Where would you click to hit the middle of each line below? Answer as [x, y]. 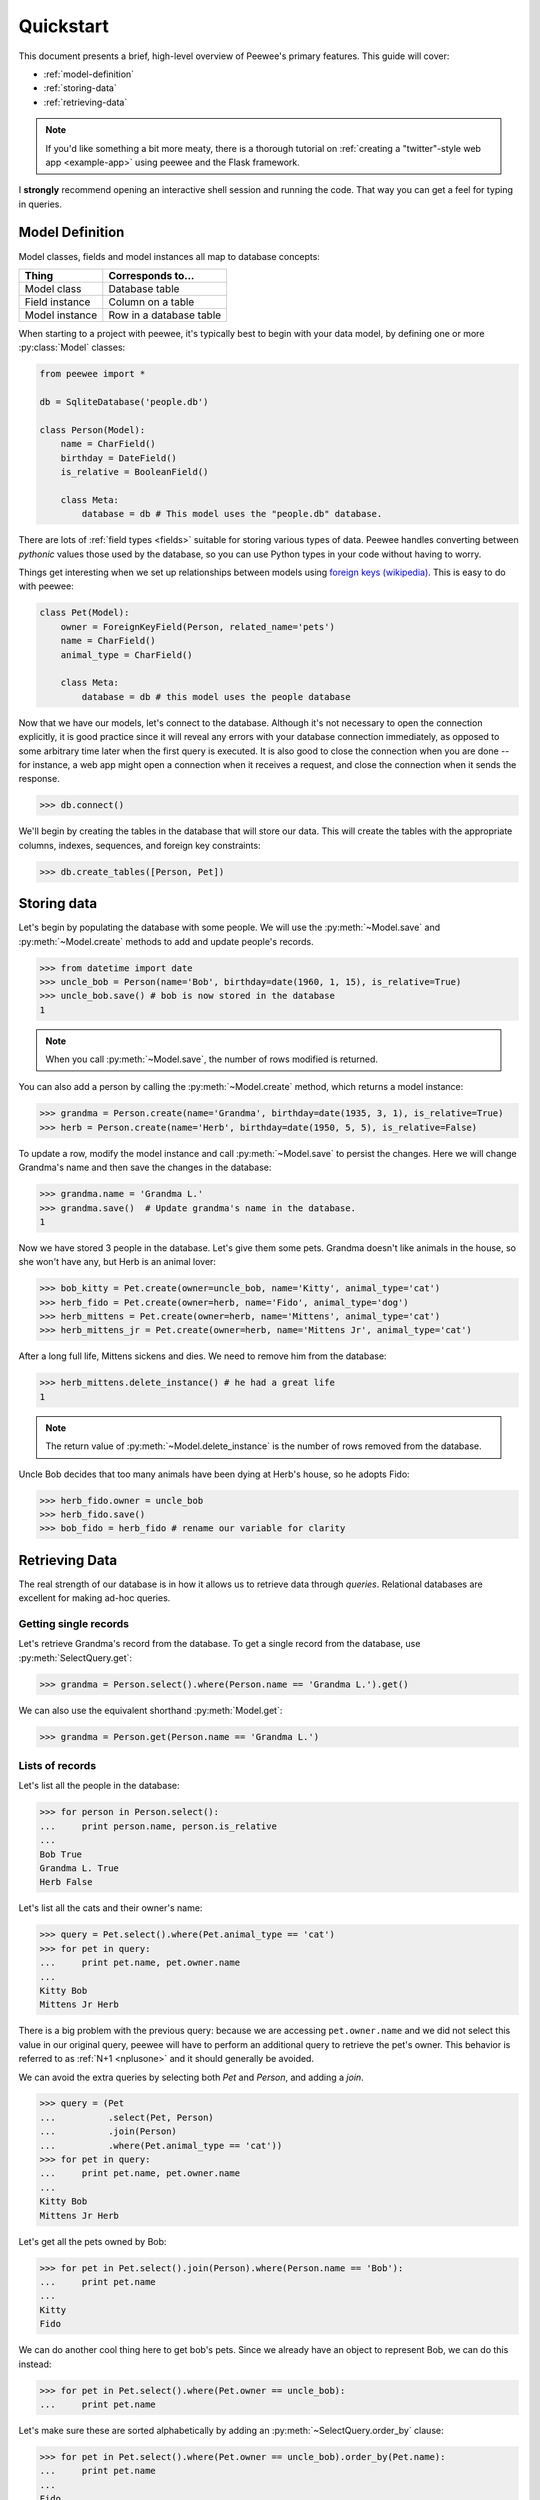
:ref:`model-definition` [89, 74]
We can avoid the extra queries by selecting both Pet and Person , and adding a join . [191, 2077]
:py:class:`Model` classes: [72, 347]
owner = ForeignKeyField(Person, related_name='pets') [197, 626]
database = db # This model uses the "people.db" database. [232, 514]
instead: [35, 2364]
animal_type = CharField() [127, 654]
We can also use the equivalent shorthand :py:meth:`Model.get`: [150, 1710]
